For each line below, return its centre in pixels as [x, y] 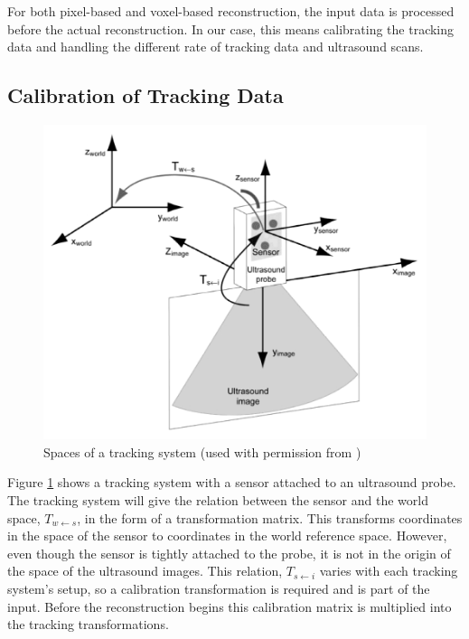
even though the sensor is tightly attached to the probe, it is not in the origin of [229, 553]
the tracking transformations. [88, 624]
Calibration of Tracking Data [145, 95]
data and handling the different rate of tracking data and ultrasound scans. [216, 47]
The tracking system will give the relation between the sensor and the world [218, 499]
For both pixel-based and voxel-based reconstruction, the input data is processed [231, 11]
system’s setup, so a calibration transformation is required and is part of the [219, 588]
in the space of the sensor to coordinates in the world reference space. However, [227, 536]
